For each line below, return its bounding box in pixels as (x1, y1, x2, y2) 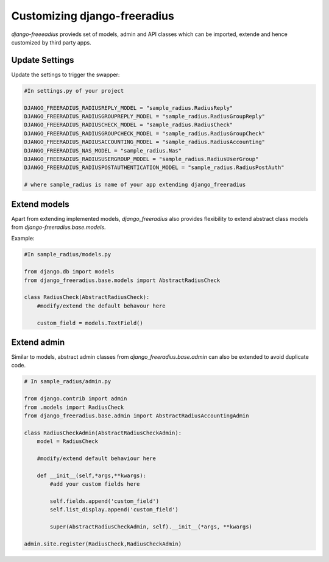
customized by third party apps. (11, 38, 91, 46)
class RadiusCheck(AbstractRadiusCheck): (24, 294, 150, 301)
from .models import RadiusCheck (24, 403, 124, 411)
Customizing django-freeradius (11, 9, 175, 23)
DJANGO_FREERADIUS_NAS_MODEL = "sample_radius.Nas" (24, 147, 182, 154)
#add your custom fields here (49, 481, 140, 488)
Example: (11, 235, 35, 242)
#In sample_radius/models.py (24, 251, 111, 258)
